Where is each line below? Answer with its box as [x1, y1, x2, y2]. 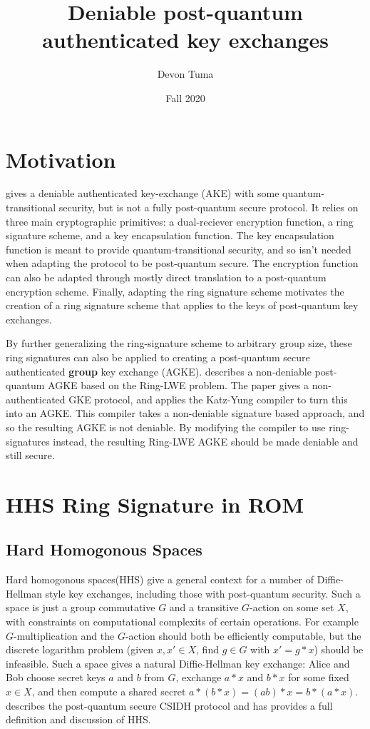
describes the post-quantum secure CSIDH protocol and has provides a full [6, 698, 333, 713]
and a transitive [169, 600, 239, 615]
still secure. [6, 448, 55, 463]
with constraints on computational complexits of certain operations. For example [6, 614, 359, 629]
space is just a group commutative [6, 600, 155, 615]
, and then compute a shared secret [31, 684, 186, 699]
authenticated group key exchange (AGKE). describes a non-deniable [6, 363, 312, 378]
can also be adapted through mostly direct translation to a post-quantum [6, 270, 327, 284]
